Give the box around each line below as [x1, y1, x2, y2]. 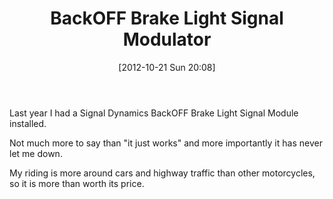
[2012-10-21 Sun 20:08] [118, 61, 216, 73]
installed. [9, 117, 47, 129]
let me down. [9, 147, 63, 159]
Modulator [122, 28, 212, 51]
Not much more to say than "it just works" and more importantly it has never [9, 137, 323, 149]
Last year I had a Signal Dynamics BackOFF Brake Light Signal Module [9, 107, 299, 119]
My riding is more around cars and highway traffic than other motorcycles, [9, 167, 316, 179]
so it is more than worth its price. [9, 177, 145, 189]
